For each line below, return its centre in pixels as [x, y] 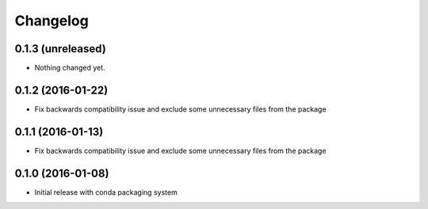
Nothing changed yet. [70, 68]
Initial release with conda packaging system [106, 192]
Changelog [52, 21]
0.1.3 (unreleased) [60, 49]
